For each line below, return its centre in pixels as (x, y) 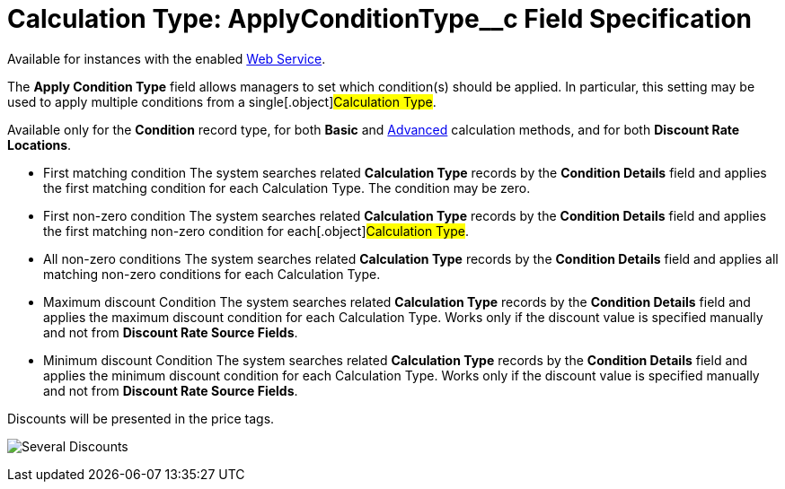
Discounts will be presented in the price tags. (141, 418)
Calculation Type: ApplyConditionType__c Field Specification (380, 19)
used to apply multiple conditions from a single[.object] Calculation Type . (222, 101)
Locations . (40, 144)
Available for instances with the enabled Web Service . (167, 58)
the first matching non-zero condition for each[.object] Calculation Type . (256, 231)
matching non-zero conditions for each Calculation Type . (212, 274)
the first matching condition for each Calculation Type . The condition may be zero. (287, 188)
